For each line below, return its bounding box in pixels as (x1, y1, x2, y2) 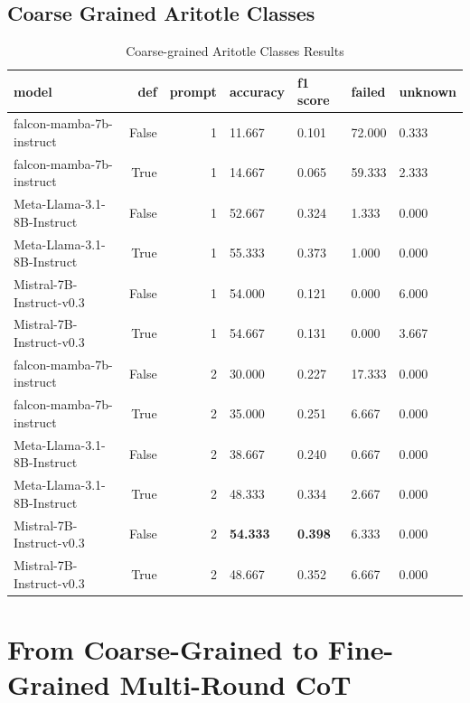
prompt (169, 81, 217, 100)
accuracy (229, 81, 286, 100)
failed (351, 81, 386, 100)
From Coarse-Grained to (7, 630, 319, 667)
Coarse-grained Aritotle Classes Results (126, 42, 344, 61)
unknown (399, 81, 456, 100)
